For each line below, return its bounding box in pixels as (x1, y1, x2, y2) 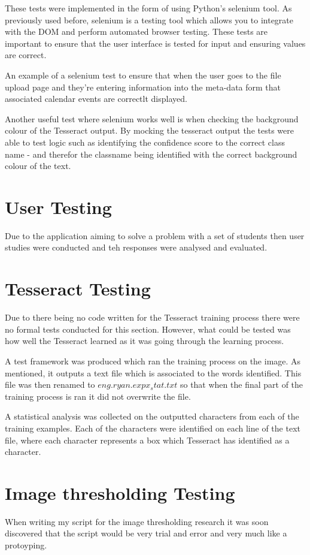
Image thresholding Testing (5, 480, 235, 505)
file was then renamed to (5, 378, 95, 391)
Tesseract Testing (5, 276, 151, 301)
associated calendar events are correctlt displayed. (5, 92, 187, 105)
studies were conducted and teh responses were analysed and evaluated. (5, 241, 268, 254)
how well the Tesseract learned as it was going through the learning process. (5, 334, 284, 347)
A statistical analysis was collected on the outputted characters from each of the (5, 410, 299, 423)
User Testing (5, 194, 112, 219)
